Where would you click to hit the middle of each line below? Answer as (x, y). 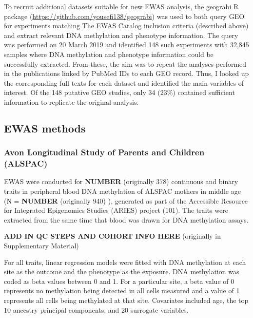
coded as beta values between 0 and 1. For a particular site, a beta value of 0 (119, 281)
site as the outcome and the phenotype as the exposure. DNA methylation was (122, 271)
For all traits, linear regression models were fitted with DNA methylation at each (125, 262)
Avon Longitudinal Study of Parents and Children (104, 152)
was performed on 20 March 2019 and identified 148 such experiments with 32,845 (126, 45)
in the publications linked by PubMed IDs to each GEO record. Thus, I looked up (126, 73)
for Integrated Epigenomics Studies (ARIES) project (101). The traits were (116, 210)
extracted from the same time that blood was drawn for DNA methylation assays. (126, 219)
